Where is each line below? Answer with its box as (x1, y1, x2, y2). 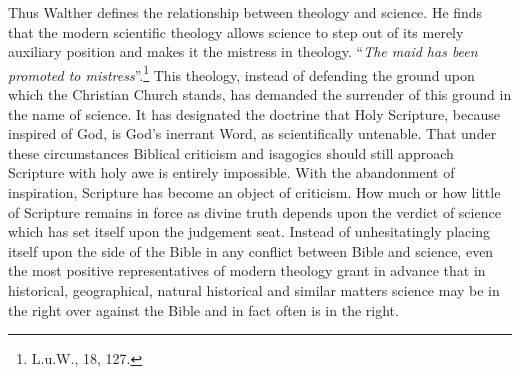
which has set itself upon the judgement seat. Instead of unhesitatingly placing (8, 221, 490, 242)
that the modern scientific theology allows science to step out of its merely (8, 21, 464, 42)
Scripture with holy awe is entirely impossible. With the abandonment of (8, 162, 455, 183)
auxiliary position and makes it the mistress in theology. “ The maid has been (8, 41, 478, 62)
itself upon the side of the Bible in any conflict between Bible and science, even (8, 240, 494, 261)
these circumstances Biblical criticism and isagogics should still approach (8, 142, 454, 163)
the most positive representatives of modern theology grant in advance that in (8, 260, 486, 281)
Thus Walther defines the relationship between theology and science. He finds (8, 2, 483, 22)
